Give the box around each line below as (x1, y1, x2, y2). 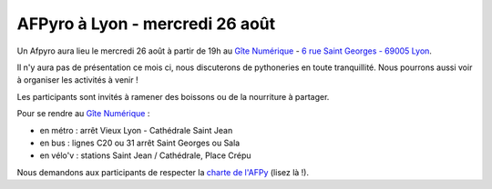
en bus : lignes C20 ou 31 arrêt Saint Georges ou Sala (39, 137, 241, 148)
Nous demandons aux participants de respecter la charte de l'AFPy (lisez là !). (16, 166, 310, 177)
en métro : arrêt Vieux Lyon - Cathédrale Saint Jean (39, 124, 233, 135)
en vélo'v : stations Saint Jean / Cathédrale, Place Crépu (39, 150, 251, 161)
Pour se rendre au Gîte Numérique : (16, 108, 150, 119)
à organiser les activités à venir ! (16, 75, 138, 85)
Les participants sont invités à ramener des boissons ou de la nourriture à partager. (16, 91, 330, 102)
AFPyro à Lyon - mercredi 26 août (16, 14, 276, 34)
